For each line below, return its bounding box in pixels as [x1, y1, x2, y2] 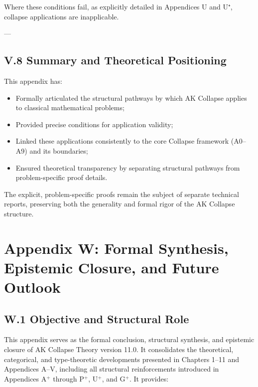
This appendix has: [4, 75, 62, 86]
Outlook [4, 277, 61, 297]
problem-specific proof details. [15, 172, 108, 183]
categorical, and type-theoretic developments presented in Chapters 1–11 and [4, 354, 240, 364]
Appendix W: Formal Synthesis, [4, 237, 229, 258]
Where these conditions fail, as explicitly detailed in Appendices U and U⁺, [4, 1, 233, 11]
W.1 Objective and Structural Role [4, 311, 189, 326]
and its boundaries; [29, 145, 88, 156]
